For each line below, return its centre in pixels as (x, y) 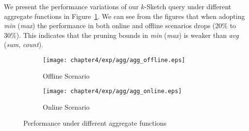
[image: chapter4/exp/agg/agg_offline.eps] (114, 60)
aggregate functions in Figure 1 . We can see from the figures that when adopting (124, 16)
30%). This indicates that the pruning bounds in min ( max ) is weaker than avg (121, 35)
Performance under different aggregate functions (95, 123)
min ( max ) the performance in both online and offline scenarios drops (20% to (120, 25)
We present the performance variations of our (71, 6)
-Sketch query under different (188, 6)
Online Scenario (66, 106)
